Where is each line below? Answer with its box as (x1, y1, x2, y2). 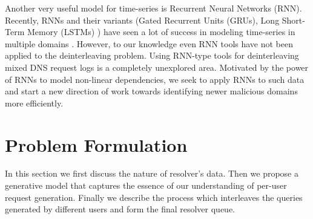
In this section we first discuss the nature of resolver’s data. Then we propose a (5, 167, 299, 180)
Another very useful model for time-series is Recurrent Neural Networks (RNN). (5, 2, 302, 14)
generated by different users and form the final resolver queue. (5, 203, 236, 215)
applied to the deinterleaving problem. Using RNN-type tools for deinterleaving (5, 49, 299, 62)
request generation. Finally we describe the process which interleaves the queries (5, 191, 303, 203)
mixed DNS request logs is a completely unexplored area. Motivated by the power (5, 60, 309, 73)
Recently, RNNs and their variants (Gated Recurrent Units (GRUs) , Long (5, 13, 280, 26)
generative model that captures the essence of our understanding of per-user (5, 179, 287, 192)
